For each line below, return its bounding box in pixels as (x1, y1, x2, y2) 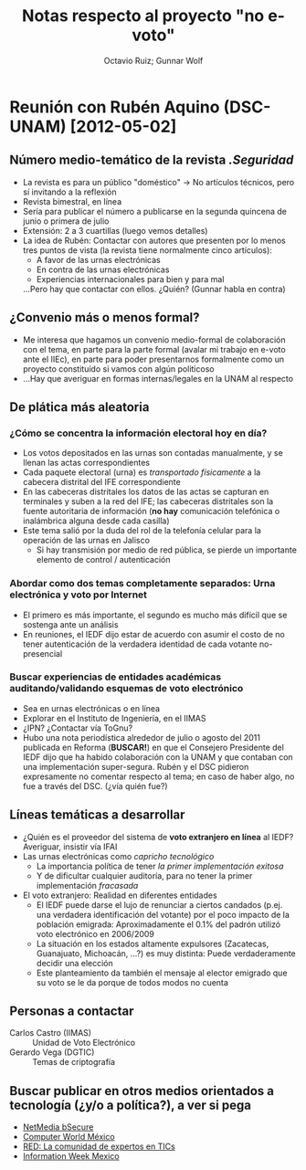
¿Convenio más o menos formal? (9, 310, 200, 325)
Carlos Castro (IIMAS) (9, 1028, 92, 1038)
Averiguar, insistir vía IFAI (22, 841, 118, 852)
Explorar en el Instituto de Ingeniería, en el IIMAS (22, 712, 207, 723)
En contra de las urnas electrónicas (36, 264, 170, 275)
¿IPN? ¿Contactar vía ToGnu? (22, 722, 133, 733)
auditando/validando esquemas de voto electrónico (9, 682, 244, 695)
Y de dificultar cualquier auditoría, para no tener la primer (36, 870, 253, 881)
